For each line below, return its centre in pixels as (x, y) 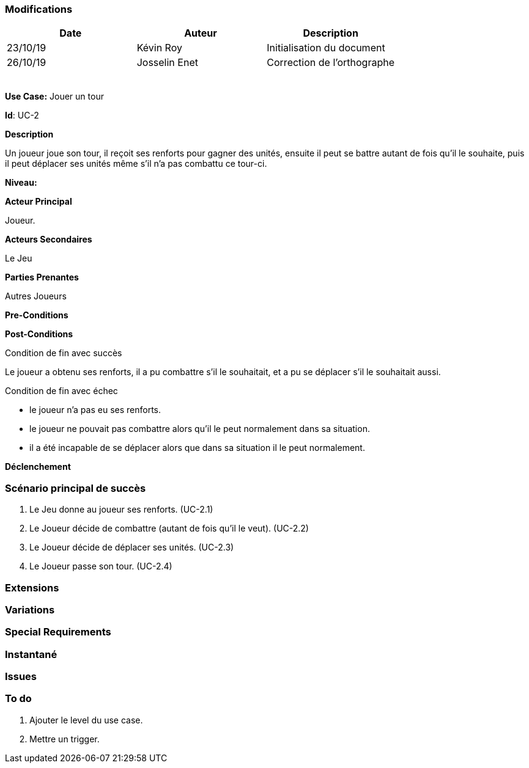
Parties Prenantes (42, 277)
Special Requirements (58, 632)
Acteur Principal (39, 202)
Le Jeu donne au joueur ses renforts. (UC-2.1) (121, 510)
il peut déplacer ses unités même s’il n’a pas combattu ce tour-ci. (136, 164)
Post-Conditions (39, 334)
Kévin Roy (159, 48)
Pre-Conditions (37, 315)
